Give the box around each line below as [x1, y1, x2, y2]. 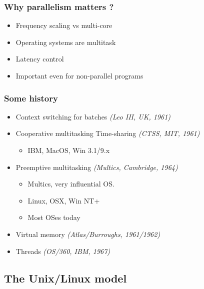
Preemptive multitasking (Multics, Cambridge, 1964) [15, 161, 178, 172]
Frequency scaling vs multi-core [15, 20, 112, 30]
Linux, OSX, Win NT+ [27, 195, 100, 205]
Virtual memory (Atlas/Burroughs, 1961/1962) [15, 228, 160, 239]
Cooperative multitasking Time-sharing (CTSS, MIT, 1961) [15, 128, 200, 138]
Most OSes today [27, 212, 80, 222]
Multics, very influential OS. [27, 178, 114, 189]
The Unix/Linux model [4, 270, 127, 285]
